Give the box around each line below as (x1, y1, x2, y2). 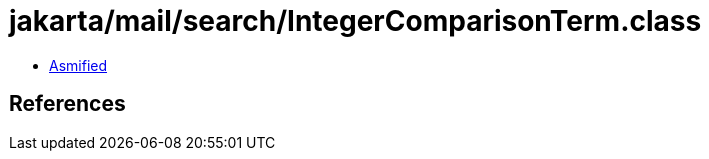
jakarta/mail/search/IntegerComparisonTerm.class (9, 4, 702, 38)
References (9, 91, 126, 117)
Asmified (49, 56, 108, 74)
